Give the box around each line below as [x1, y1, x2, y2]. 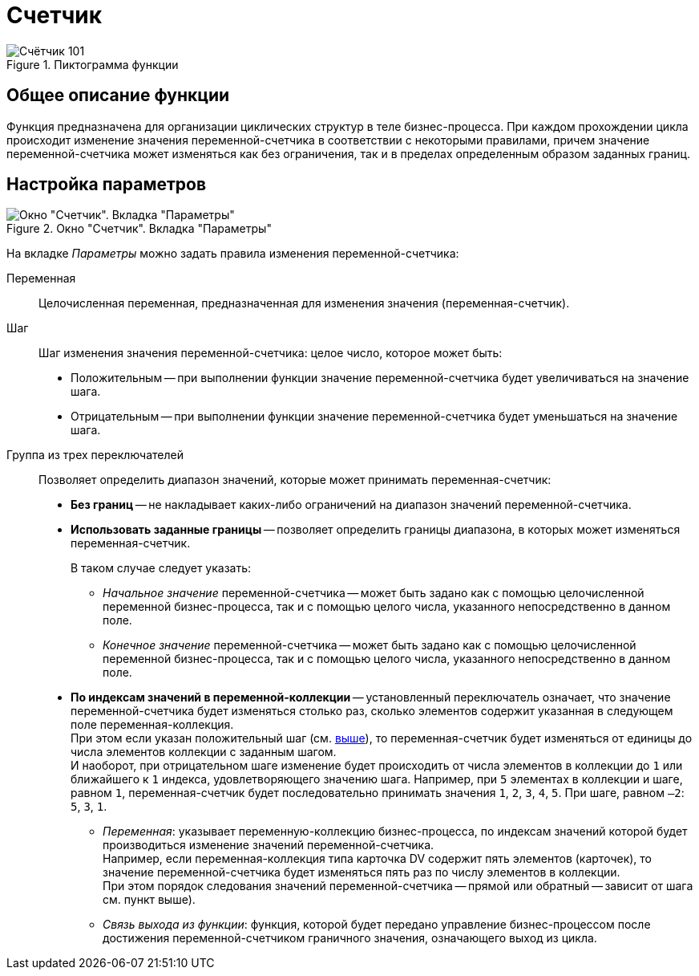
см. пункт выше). [103, 893, 196, 907]
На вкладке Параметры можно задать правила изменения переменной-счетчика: [6, 246, 459, 261]
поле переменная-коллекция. [71, 718, 234, 732]
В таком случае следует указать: [71, 561, 252, 575]
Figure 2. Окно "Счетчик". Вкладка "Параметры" [6, 222, 272, 236]
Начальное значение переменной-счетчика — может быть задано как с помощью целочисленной [103, 586, 644, 600]
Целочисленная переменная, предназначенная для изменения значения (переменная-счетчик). [38, 296, 570, 311]
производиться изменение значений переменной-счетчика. [103, 838, 434, 852]
